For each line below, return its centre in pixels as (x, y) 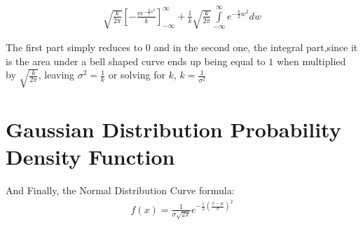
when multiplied (311, 61)
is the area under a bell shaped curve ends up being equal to (136, 61)
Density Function (90, 157)
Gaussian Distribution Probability (173, 129)
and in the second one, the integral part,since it (256, 47)
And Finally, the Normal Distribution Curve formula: (120, 190)
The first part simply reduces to (74, 47)
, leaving (56, 75)
